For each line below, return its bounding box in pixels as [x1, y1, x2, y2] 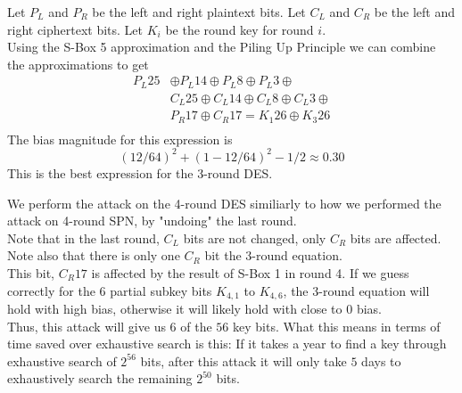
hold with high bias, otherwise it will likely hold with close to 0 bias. [7, 299, 382, 317]
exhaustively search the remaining [7, 369, 193, 388]
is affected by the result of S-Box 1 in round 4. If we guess [91, 263, 409, 282]
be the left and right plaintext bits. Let [92, 3, 306, 20]
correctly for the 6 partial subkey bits [7, 281, 212, 299]
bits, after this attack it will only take [140, 351, 347, 370]
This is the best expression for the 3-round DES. [7, 163, 273, 182]
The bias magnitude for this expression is [7, 129, 233, 148]
